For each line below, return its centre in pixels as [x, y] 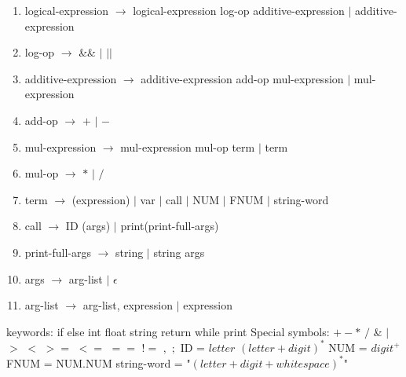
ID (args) [88, 226]
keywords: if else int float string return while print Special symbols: [168, 331]
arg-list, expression [128, 305]
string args [179, 252]
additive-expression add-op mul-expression [242, 78]
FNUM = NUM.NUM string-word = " [99, 362]
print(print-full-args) [170, 226]
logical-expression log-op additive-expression [239, 10]
